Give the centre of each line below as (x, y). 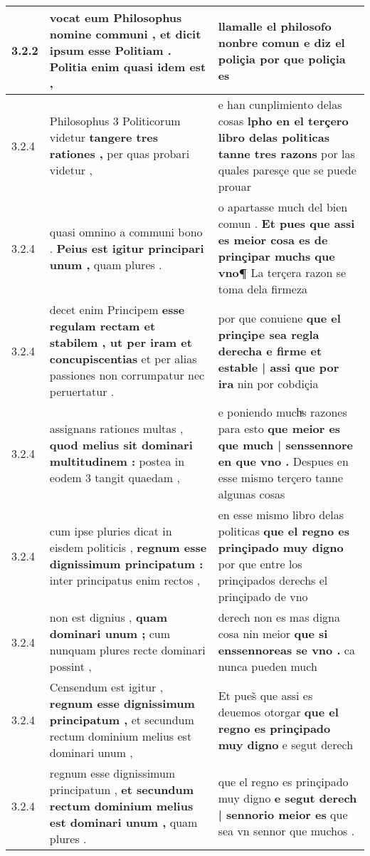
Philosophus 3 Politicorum (115, 121)
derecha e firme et (270, 350)
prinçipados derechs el (273, 580)
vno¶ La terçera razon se (282, 272)
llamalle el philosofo (275, 26)
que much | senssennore (286, 445)
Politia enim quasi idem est (128, 67)
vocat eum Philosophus (116, 17)
